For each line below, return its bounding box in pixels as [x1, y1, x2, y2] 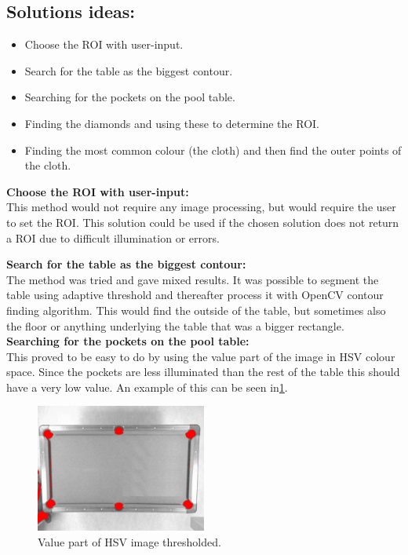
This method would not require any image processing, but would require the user [6, 199, 396, 215]
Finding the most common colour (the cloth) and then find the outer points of [24, 141, 402, 158]
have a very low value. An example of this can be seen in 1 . [6, 378, 288, 395]
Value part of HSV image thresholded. [38, 534, 221, 550]
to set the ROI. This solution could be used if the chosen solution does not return [6, 214, 399, 230]
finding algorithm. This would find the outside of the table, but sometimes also [6, 301, 386, 318]
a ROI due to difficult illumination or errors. [6, 229, 220, 246]
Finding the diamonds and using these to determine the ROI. [24, 115, 319, 131]
